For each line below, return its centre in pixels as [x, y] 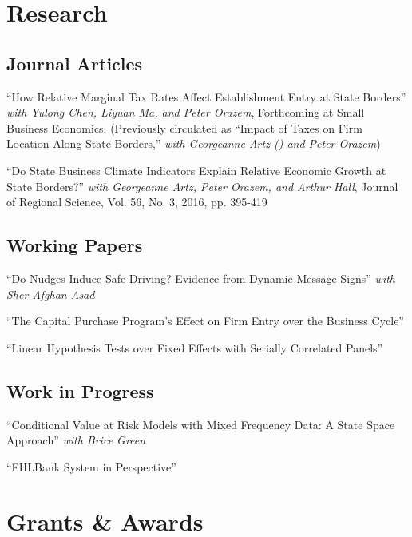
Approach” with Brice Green [76, 440]
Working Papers [75, 245]
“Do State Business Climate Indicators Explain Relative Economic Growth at [196, 170]
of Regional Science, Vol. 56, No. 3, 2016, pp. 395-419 [137, 202]
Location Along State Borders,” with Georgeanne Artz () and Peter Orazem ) [194, 143]
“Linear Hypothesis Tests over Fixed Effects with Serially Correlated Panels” [195, 347]
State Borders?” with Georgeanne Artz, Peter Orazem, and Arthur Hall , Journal [202, 186]
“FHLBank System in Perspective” [91, 466]
